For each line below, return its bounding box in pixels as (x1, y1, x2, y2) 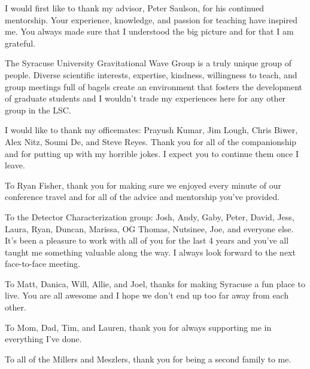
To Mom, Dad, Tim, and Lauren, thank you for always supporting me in (5, 321, 272, 333)
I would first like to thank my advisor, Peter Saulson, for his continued (5, 2, 265, 14)
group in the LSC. (5, 103, 71, 116)
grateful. (5, 36, 36, 49)
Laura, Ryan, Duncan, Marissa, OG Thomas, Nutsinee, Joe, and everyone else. (5, 222, 294, 235)
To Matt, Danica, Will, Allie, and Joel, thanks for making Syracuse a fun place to (5, 277, 305, 290)
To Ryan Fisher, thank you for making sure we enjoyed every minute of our (5, 179, 281, 191)
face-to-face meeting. (5, 257, 80, 270)
